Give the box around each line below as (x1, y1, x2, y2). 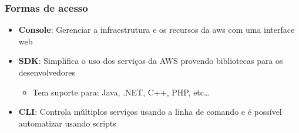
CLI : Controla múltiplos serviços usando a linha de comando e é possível (18, 105, 282, 118)
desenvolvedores (18, 66, 76, 78)
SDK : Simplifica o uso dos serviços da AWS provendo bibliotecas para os (18, 54, 283, 67)
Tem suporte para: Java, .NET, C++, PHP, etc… (32, 86, 210, 98)
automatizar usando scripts (18, 117, 116, 129)
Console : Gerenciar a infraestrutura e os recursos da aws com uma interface (18, 23, 295, 36)
